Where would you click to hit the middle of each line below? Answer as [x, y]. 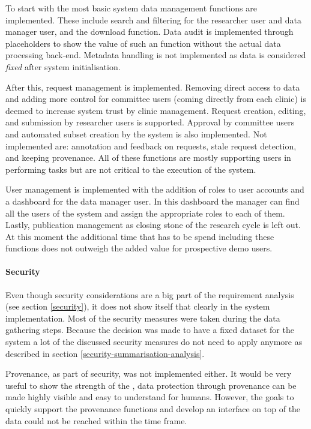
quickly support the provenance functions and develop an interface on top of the [153, 409]
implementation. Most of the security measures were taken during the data [143, 318]
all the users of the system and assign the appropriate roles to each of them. [145, 213]
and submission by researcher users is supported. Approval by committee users [150, 122]
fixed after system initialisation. [63, 66]
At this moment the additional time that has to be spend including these [140, 236]
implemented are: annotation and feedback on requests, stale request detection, [151, 145]
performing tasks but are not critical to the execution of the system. [131, 169]
